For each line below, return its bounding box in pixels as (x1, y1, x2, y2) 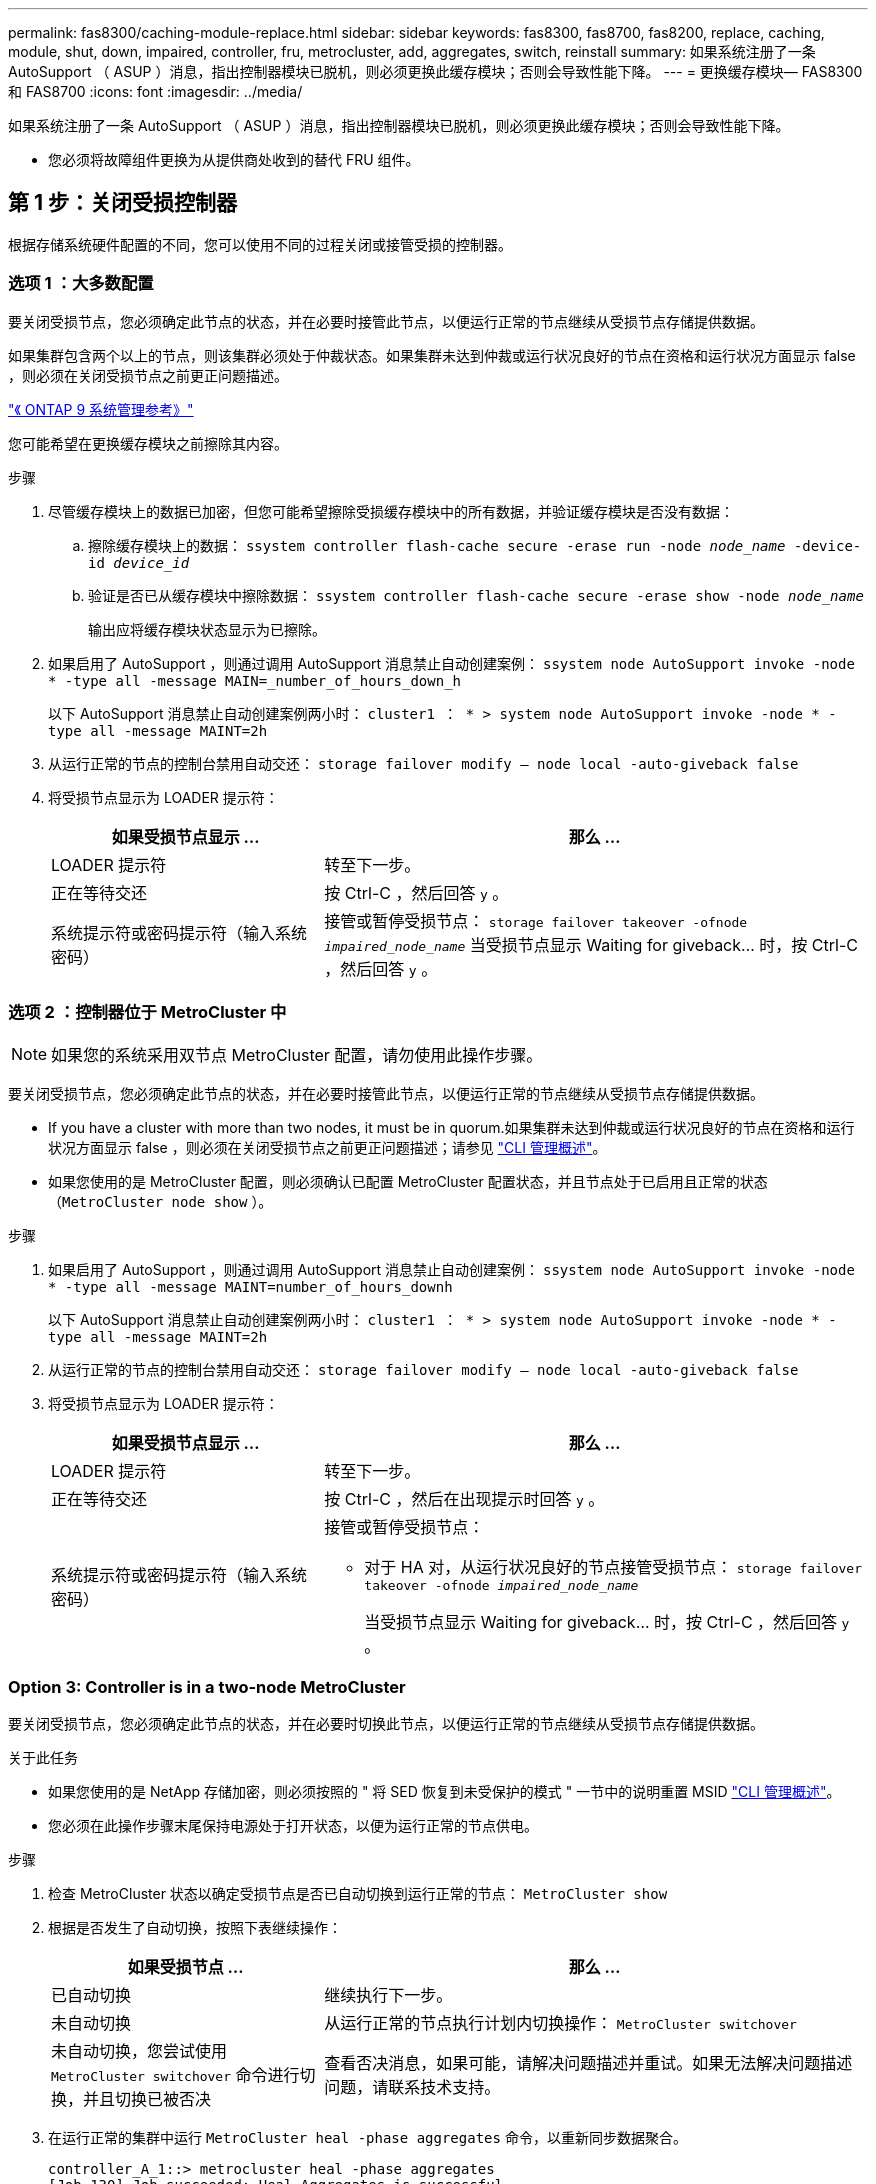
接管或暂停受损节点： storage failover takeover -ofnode (324, 910, 748, 931)
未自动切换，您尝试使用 (51, 2041, 228, 2062)
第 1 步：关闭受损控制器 (8, 190, 237, 216)
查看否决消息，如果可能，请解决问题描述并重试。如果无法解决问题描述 (324, 2053, 853, 2074)
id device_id (88, 554, 190, 571)
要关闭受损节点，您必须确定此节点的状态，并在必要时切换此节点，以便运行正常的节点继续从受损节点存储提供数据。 (8, 1715, 764, 1733)
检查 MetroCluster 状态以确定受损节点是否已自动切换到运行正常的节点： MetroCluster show (48, 1885, 668, 1903)
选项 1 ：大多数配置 (8, 273, 154, 294)
